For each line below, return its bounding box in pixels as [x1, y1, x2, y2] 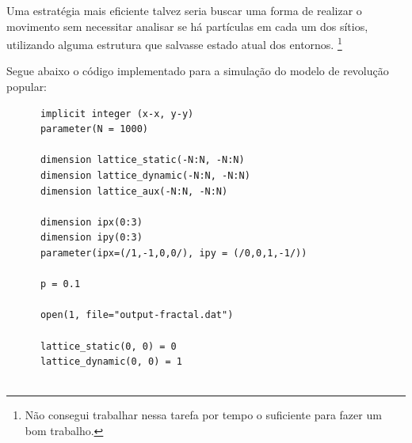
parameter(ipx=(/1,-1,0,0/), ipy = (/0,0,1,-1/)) [40, 247, 307, 259]
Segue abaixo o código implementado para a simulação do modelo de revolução [6, 62, 389, 79]
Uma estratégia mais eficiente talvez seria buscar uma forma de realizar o [6, 2, 362, 18]
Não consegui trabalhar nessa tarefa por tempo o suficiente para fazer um [25, 407, 382, 423]
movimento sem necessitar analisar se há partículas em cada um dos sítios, [6, 17, 368, 34]
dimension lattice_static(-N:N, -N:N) [40, 154, 245, 166]
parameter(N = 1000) [40, 123, 148, 135]
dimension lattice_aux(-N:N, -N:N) [40, 185, 228, 197]
